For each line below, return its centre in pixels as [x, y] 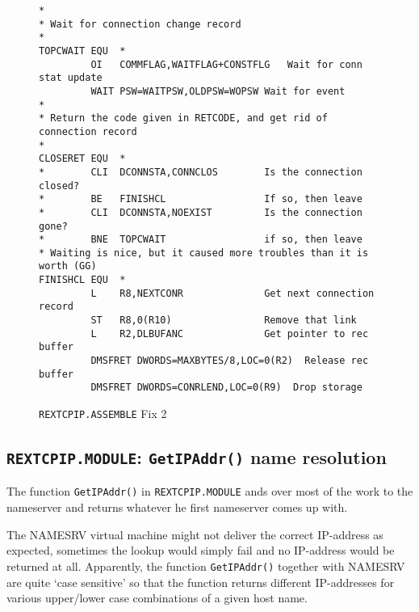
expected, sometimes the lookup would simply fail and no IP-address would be [201, 550]
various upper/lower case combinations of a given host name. [157, 598]
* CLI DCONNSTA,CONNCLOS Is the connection [201, 172]
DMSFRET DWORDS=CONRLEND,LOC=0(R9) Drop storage [226, 388]
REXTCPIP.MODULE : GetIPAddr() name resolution [197, 457]
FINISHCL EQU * [82, 280]
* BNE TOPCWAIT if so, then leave [201, 240]
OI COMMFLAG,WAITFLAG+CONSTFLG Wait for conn [226, 64]
